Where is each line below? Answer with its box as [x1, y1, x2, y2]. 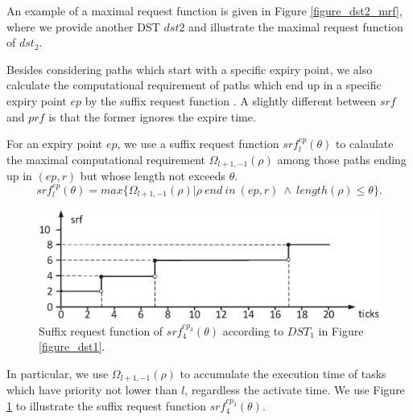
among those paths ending [277, 150, 407, 167]
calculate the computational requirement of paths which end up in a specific [6, 76, 382, 93]
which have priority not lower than [6, 381, 178, 398]
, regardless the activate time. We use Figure [184, 381, 405, 398]
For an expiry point [6, 135, 103, 152]
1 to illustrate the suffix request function [6, 397, 207, 414]
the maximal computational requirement [6, 150, 206, 167]
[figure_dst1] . [39, 338, 105, 355]
